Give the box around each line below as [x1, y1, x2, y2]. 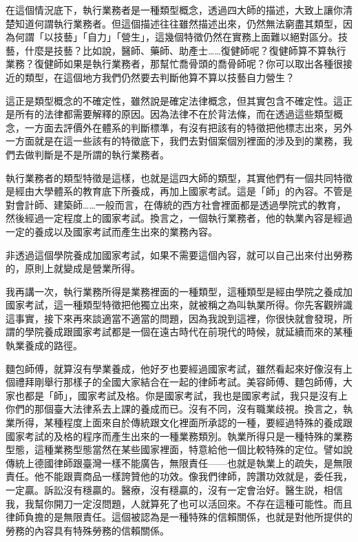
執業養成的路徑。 [6, 338, 83, 353]
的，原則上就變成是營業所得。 [6, 261, 140, 275]
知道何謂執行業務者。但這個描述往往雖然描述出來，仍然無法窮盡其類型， [14, 16, 343, 30]
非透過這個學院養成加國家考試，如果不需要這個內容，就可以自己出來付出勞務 [6, 247, 352, 262]
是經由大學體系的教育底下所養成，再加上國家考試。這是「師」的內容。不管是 [6, 184, 352, 198]
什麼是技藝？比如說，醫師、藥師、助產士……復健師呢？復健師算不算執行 [24, 43, 346, 57]
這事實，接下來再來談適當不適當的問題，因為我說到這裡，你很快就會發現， [6, 311, 343, 325]
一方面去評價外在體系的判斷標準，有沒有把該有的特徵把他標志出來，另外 [24, 120, 352, 134]
